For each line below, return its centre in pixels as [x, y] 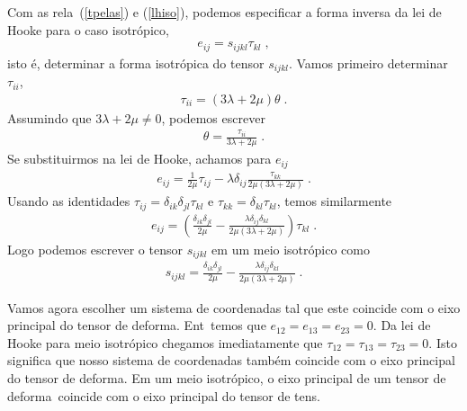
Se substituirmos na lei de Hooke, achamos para [139, 159]
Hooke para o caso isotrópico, [88, 29]
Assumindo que [49, 117]
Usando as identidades [69, 201]
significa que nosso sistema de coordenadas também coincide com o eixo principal [231, 360]
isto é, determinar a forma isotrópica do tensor [136, 63]
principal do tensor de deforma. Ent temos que [137, 325]
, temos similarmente [334, 201]
